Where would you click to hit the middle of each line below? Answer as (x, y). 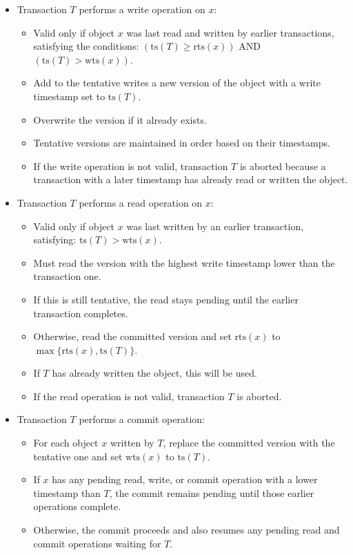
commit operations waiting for (97, 543)
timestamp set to (69, 96)
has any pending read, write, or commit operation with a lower (185, 479)
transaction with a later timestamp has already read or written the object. (191, 179)
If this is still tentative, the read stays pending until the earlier (166, 299)
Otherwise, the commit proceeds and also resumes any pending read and (186, 530)
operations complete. (77, 506)
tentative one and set (78, 456)
